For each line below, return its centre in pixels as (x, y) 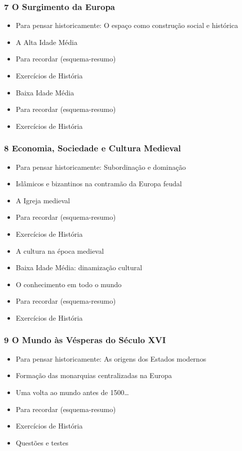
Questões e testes (42, 442)
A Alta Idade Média (46, 42)
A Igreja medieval (43, 200)
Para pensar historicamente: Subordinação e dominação (101, 167)
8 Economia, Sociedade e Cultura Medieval (92, 148)
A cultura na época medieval (60, 250)
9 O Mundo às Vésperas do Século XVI (85, 340)
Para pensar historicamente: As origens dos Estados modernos (111, 358)
